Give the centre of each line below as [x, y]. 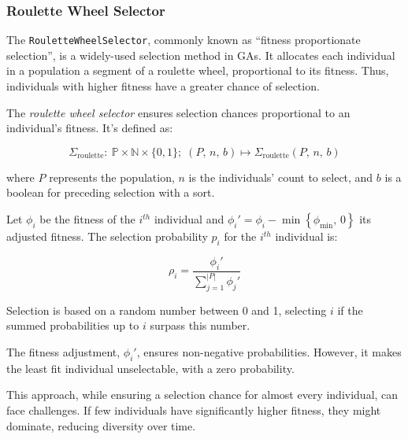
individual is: [306, 236]
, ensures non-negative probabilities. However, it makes [269, 351]
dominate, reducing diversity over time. [101, 425]
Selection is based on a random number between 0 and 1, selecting [167, 310]
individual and [189, 219]
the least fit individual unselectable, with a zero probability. [150, 368]
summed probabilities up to [73, 325]
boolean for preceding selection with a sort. [111, 192]
